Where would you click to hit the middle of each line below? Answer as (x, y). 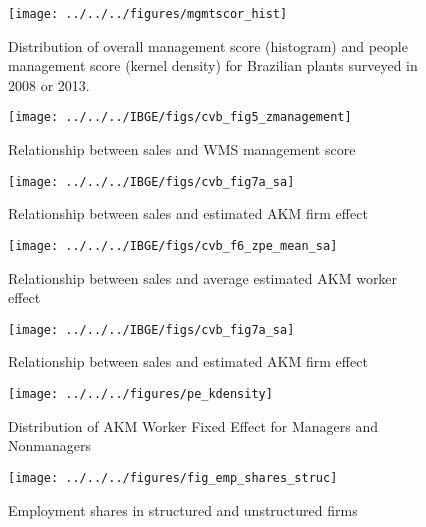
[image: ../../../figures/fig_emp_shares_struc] (173, 477)
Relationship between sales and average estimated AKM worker (203, 277)
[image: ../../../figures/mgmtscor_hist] (148, 14)
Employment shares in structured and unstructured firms (183, 509)
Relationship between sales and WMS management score (182, 149)
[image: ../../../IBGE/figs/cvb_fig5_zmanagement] (180, 117)
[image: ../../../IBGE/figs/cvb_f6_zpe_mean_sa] (173, 245)
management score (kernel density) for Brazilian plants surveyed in (213, 65)
